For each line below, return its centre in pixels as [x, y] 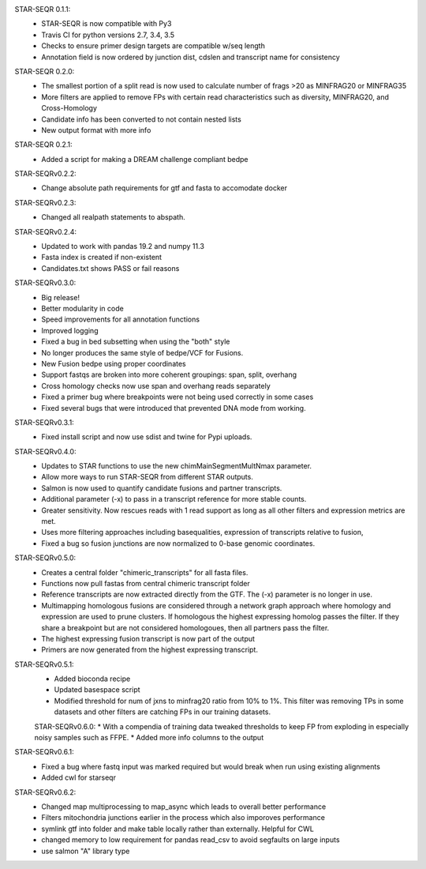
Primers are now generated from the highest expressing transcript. [149, 650]
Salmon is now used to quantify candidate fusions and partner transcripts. [162, 488]
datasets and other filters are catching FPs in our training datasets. [163, 712]
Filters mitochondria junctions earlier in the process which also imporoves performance [183, 818]
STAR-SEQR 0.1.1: [43, 9]
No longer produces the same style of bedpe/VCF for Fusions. [142, 352]
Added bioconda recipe [92, 679]
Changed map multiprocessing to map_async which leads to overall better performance [184, 807]
